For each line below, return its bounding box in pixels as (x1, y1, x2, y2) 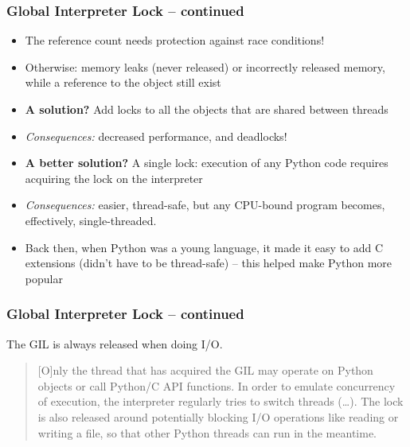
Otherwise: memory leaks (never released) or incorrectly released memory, (25, 58, 385, 75)
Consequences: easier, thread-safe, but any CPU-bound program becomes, (25, 196, 385, 213)
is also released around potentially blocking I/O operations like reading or (37, 408, 399, 425)
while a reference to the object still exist (25, 74, 221, 91)
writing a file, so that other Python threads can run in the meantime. (37, 424, 377, 441)
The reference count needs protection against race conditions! (25, 32, 325, 49)
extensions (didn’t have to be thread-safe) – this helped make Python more (25, 255, 392, 271)
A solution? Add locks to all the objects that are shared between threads (25, 101, 389, 117)
